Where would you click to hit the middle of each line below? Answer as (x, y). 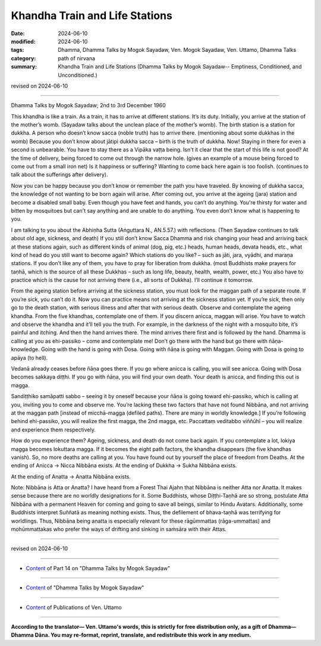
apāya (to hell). (29, 358)
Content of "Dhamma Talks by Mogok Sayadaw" (85, 588)
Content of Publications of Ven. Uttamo (74, 607)
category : (23, 58)
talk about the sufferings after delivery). (59, 175)
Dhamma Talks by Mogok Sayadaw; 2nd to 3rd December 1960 (88, 105)
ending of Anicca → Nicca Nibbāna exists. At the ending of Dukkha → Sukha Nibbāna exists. (124, 465)
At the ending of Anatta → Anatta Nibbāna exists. (71, 476)
